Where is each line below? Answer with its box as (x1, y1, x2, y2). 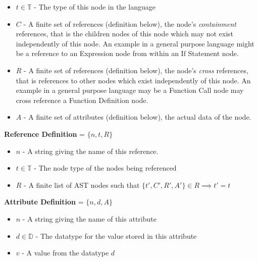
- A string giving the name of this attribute (22, 213, 157, 224)
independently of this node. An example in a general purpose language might (16, 38, 254, 48)
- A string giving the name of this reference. (22, 145, 159, 156)
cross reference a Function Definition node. (16, 94, 148, 105)
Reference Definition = (4, 128, 85, 139)
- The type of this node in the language (34, 2, 156, 12)
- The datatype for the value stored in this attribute (35, 230, 197, 241)
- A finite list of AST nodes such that (24, 179, 140, 190)
